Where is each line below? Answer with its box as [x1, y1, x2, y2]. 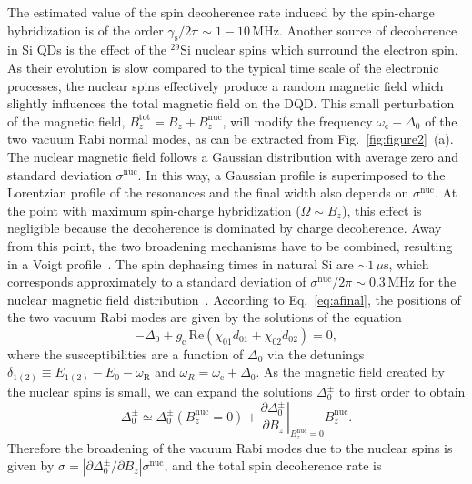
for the [418, 272, 457, 291]
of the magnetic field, [7, 111, 126, 130]
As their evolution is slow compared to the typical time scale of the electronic [7, 57, 439, 76]
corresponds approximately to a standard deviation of [7, 272, 306, 291]
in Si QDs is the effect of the [7, 40, 166, 59]
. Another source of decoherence [278, 20, 457, 39]
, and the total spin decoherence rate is [164, 456, 382, 475]
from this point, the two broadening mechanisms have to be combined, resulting [7, 236, 453, 255]
